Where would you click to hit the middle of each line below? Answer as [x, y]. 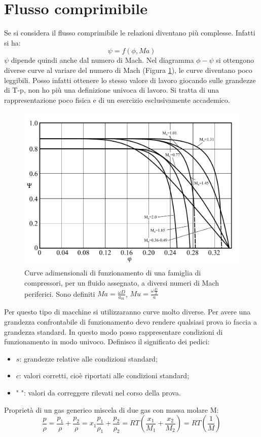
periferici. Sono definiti [60, 293]
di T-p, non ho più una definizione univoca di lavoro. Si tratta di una [112, 90]
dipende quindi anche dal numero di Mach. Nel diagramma [102, 60]
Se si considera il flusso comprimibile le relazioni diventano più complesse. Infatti [130, 33]
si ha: [12, 42]
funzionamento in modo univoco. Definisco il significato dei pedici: [107, 342]
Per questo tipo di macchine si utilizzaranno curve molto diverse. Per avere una [127, 312]
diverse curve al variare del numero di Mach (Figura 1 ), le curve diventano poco [128, 70]
